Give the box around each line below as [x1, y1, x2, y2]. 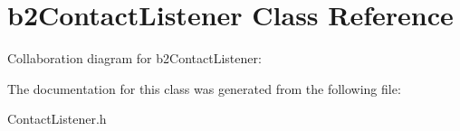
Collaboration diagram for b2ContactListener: [7, 49, 262, 68]
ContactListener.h [7, 109, 107, 128]
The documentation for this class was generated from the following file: [7, 79, 401, 98]
